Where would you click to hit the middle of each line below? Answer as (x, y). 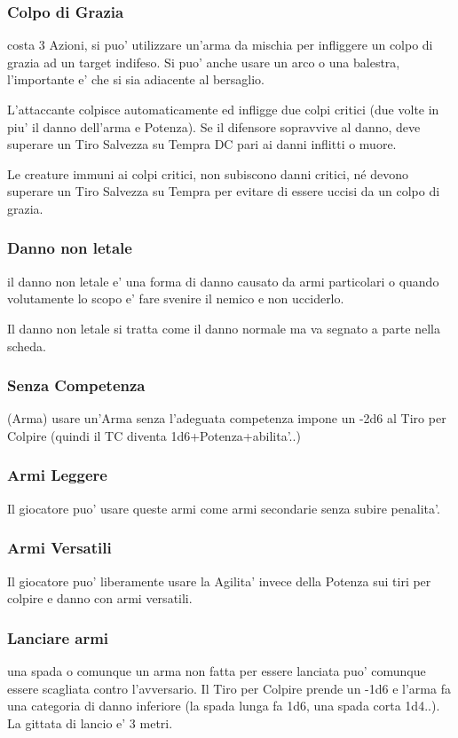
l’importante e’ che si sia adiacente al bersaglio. (136, 79)
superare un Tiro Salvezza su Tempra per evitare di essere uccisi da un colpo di (224, 191)
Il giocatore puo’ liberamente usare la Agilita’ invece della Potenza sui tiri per (219, 581)
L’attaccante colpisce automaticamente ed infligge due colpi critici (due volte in (223, 109)
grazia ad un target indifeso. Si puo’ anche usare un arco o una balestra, (204, 62)
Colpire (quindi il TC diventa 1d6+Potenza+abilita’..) (154, 435)
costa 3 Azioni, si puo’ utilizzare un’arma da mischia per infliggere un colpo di (220, 45)
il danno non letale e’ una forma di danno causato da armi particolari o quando (223, 281)
